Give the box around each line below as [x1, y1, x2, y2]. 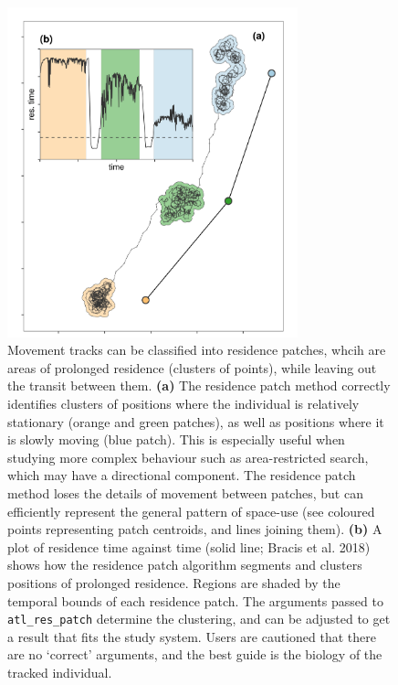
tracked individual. [7, 662, 112, 681]
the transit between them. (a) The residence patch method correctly [7, 376, 391, 395]
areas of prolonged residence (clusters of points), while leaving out [7, 358, 377, 377]
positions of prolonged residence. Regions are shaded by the [7, 573, 340, 592]
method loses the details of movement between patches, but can [7, 483, 363, 502]
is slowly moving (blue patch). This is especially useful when [7, 430, 345, 449]
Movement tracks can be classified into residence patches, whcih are [7, 340, 386, 359]
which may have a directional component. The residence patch [7, 466, 356, 485]
